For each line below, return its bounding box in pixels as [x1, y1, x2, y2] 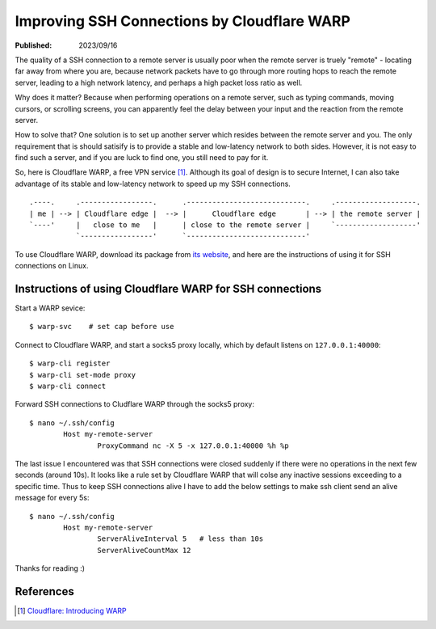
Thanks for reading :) [15, 564, 85, 573]
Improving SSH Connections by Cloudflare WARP [15, 12, 351, 30]
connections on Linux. [15, 261, 89, 271]
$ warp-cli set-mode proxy [29, 370, 136, 379]
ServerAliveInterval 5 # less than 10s [97, 534, 264, 543]
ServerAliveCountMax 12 [97, 546, 191, 555]
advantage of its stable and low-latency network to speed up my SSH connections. [15, 179, 291, 188]
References [15, 585, 74, 598]
